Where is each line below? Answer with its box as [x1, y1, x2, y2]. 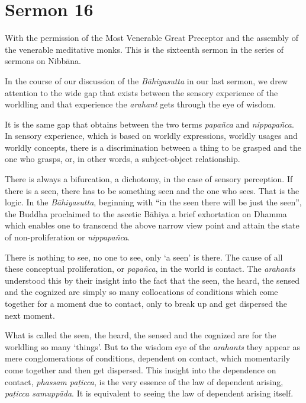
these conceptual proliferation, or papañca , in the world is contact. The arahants [5, 262, 295, 275]
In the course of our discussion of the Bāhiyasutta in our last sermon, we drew [5, 74, 288, 87]
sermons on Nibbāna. [5, 55, 81, 67]
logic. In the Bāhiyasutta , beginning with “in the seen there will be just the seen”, [5, 196, 302, 208]
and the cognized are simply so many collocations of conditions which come [5, 285, 278, 298]
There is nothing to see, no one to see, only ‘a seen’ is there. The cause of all [5, 250, 283, 263]
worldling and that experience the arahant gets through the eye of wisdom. [5, 98, 276, 110]
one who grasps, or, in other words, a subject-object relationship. [5, 153, 240, 165]
